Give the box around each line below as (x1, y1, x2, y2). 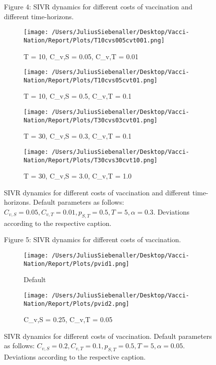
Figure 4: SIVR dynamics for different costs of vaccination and (4, 1, 193, 11)
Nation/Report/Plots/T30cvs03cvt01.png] (24, 116, 158, 124)
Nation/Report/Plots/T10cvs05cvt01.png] (24, 76, 158, 84)
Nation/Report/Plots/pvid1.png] (24, 260, 129, 267)
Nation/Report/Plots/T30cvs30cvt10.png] (24, 156, 158, 164)
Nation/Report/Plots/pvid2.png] (24, 300, 129, 307)
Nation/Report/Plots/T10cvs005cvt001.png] (24, 36, 165, 44)
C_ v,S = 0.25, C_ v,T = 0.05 (24, 314, 113, 325)
